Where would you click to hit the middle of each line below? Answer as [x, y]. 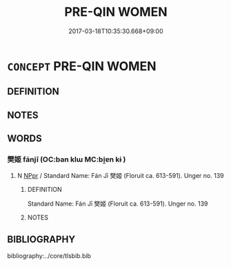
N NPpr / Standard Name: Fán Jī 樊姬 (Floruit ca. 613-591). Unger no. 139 [120, 176]
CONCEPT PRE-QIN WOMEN [82, 66]
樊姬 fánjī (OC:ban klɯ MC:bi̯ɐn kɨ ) [67, 159]
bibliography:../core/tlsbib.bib [49, 256]
